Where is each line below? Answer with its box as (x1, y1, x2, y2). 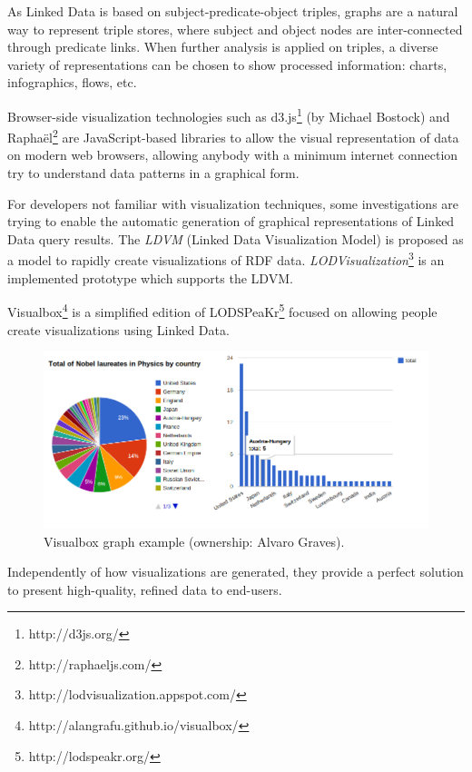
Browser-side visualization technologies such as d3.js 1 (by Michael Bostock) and (7, 104, 450, 125)
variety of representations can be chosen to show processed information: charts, (7, 54, 447, 74)
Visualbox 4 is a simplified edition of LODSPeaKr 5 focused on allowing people (7, 300, 438, 321)
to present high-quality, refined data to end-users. (7, 579, 282, 599)
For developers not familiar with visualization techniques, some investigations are (7, 193, 459, 213)
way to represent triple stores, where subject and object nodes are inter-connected (7, 19, 463, 38)
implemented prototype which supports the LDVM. (7, 268, 293, 287)
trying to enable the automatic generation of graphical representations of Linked (7, 212, 455, 231)
